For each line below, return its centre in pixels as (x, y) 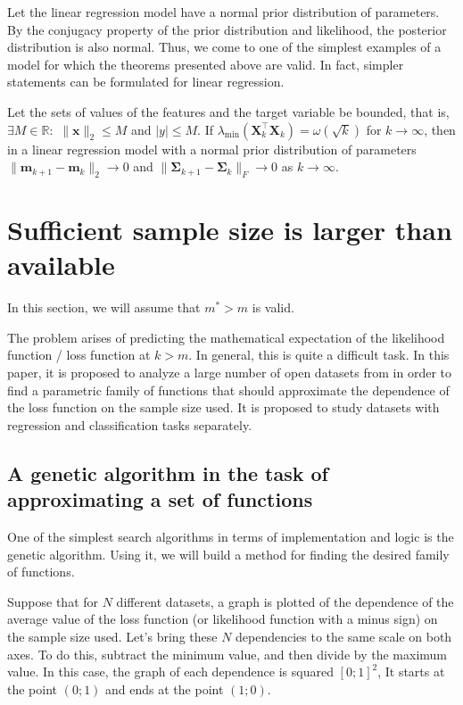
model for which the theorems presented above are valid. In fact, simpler (206, 64)
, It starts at (411, 672)
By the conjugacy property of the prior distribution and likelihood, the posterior (227, 29)
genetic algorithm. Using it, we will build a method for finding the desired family (228, 554)
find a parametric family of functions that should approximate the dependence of (228, 390)
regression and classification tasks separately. (130, 424)
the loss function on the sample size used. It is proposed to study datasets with (223, 407)
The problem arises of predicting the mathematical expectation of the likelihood (226, 337)
